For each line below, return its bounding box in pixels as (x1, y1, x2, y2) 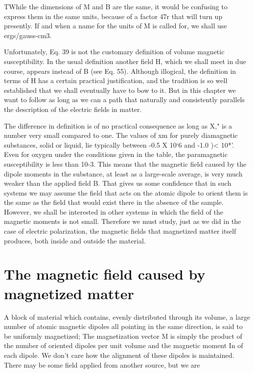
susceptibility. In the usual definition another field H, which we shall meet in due (4, 56, 246, 66)
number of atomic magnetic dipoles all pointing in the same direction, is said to (4, 321, 243, 331)
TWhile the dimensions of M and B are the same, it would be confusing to (4, 1, 228, 11)
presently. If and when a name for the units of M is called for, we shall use (4, 21, 227, 31)
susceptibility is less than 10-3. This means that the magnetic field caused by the (4, 158, 247, 169)
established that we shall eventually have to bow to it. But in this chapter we (4, 85, 236, 95)
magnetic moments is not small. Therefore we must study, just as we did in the (4, 216, 241, 226)
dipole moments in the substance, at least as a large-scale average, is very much (4, 168, 243, 178)
